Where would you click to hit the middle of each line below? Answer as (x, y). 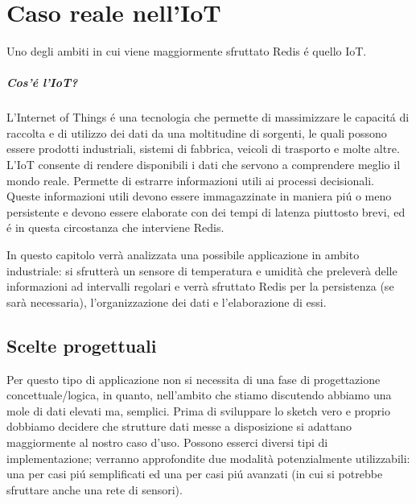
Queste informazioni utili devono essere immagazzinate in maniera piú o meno (199, 196)
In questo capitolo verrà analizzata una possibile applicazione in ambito (183, 255)
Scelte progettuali (82, 345)
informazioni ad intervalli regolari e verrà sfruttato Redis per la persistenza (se (200, 286)
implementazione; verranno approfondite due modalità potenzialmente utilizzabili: (208, 458)
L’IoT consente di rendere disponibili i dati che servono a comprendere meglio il (204, 165)
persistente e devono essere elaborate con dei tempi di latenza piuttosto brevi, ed (206, 211)
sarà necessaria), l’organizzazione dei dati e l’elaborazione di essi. (167, 302)
